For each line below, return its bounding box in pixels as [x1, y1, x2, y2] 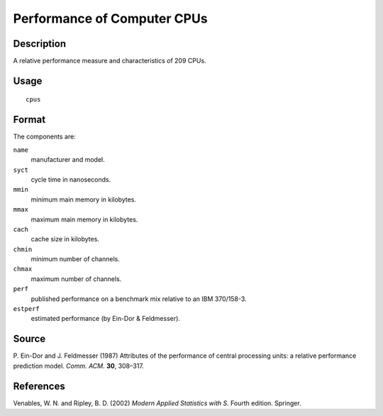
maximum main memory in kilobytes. [30, 215, 138, 224]
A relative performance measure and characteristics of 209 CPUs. [13, 57, 206, 65]
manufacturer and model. [30, 155, 106, 164]
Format [13, 114, 46, 126]
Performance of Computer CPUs [13, 11, 209, 26]
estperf [13, 305, 40, 313]
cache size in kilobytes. [30, 235, 99, 243]
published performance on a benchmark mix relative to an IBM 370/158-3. [30, 295, 248, 303]
